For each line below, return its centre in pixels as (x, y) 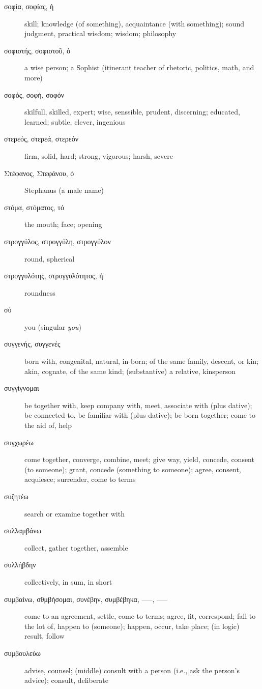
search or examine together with (75, 513)
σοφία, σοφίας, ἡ (29, 6)
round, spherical (50, 258)
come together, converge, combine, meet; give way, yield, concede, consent (139, 459)
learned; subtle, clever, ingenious (75, 121)
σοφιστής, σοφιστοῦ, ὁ (37, 50)
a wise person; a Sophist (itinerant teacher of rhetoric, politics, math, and (139, 67)
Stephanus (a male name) (64, 190)
